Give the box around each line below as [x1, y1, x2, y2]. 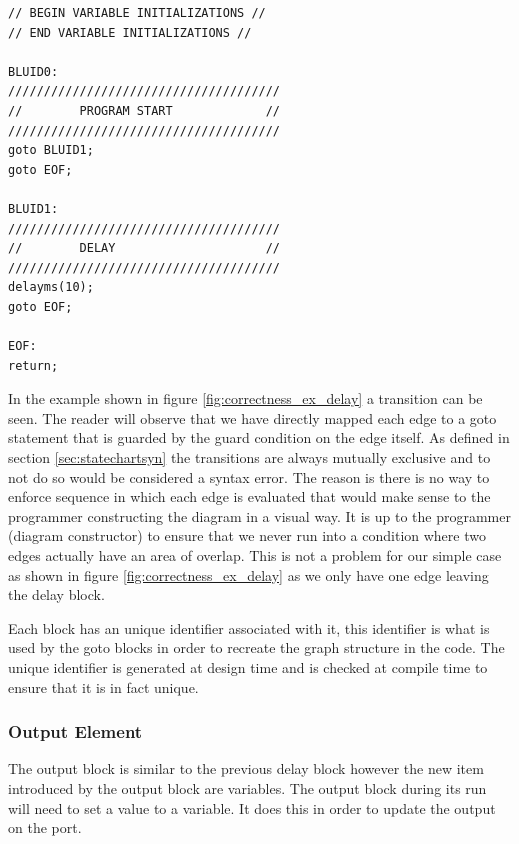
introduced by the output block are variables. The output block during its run [8, 778, 487, 798]
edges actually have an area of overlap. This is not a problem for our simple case [8, 545, 502, 566]
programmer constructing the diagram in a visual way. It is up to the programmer [8, 505, 511, 526]
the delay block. [8, 584, 105, 605]
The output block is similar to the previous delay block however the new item [8, 758, 484, 779]
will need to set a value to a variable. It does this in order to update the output [8, 797, 496, 818]
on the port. [8, 817, 82, 838]
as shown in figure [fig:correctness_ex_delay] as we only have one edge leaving [8, 564, 489, 585]
